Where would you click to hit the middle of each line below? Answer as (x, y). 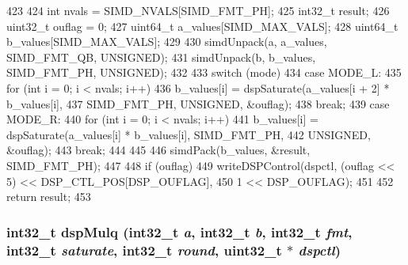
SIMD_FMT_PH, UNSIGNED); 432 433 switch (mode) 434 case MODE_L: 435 (204, 72)
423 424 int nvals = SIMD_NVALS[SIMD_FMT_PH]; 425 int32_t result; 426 (198, 10)
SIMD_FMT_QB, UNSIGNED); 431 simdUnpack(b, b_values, (161, 57)
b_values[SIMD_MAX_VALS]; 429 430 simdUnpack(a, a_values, (167, 42)
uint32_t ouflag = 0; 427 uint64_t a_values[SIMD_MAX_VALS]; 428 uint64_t (202, 26)
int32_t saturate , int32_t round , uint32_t (144, 250)
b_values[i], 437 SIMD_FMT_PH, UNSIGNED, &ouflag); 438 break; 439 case (198, 103)
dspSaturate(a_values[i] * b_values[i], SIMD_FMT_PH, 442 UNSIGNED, (189, 134)
